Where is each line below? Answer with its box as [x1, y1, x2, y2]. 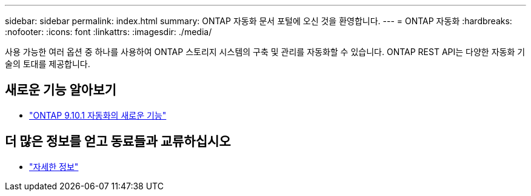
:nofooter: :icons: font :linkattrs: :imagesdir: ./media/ [5, 27, 212, 37]
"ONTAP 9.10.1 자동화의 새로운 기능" [29, 109, 167, 120]
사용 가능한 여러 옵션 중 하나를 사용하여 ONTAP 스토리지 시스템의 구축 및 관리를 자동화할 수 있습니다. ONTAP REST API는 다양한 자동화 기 [5, 47, 526, 57]
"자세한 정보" [29, 161, 79, 172]
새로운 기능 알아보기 [5, 82, 116, 98]
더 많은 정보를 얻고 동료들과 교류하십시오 [5, 134, 231, 149]
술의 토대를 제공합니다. [5, 59, 90, 69]
